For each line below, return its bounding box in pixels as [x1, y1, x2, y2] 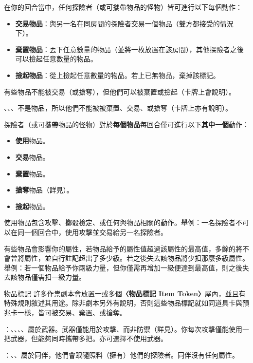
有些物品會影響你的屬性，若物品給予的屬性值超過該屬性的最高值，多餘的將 [4, 243, 242, 253]
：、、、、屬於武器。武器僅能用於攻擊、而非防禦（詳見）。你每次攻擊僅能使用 [4, 324, 242, 334]
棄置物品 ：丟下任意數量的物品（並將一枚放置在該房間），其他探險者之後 [15, 44, 244, 54]
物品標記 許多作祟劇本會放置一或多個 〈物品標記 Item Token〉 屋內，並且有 [4, 288, 246, 298]
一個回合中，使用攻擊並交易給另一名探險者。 [24, 227, 167, 237]
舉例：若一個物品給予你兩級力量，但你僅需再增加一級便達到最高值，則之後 [4, 262, 242, 272]
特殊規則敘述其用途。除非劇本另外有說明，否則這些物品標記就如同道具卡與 [4, 298, 242, 308]
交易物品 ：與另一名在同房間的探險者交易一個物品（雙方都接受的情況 [15, 18, 234, 28]
